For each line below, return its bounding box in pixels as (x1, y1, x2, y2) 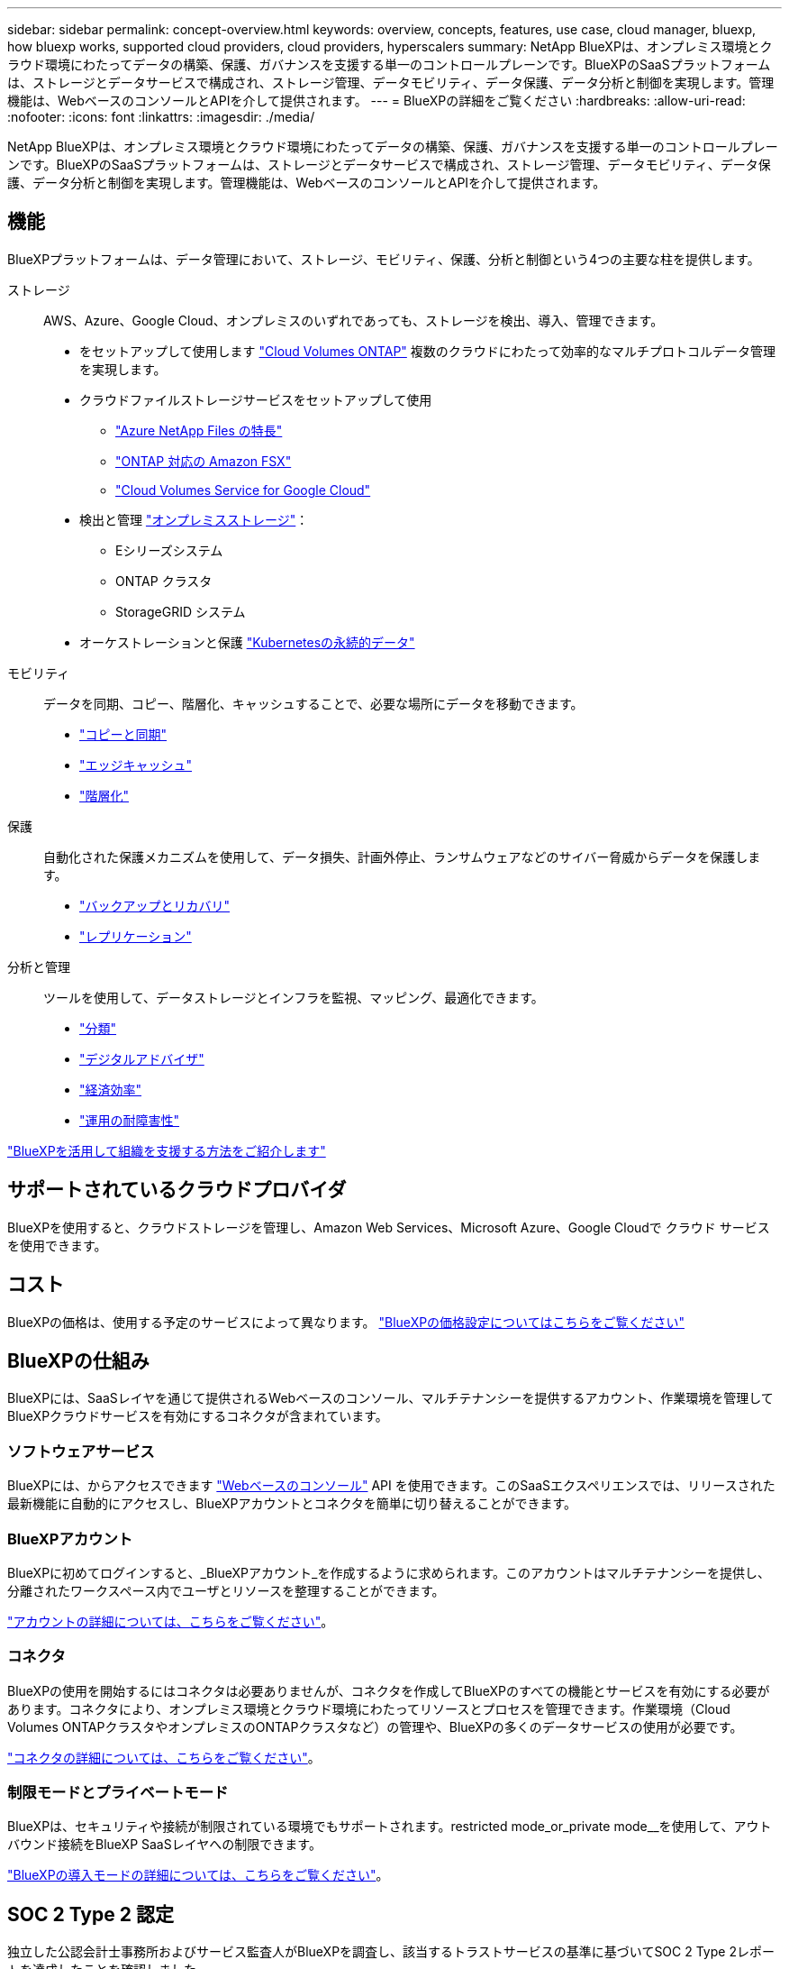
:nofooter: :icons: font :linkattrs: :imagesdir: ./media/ (7, 109, 315, 124)
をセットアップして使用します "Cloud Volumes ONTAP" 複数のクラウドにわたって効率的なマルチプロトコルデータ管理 (79, 343, 776, 359)
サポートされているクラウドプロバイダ (7, 1178, 347, 1202)
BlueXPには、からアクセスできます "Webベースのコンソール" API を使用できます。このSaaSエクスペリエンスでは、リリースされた (7, 1478, 775, 1494)
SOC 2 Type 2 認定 (7, 1902, 174, 1926)
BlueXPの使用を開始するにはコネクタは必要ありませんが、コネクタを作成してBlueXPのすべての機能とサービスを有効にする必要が (7, 1682, 770, 1699)
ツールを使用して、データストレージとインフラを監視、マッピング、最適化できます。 (43, 989, 544, 1005)
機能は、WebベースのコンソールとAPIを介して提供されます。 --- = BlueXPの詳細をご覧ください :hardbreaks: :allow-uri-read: (7, 93, 746, 108)
